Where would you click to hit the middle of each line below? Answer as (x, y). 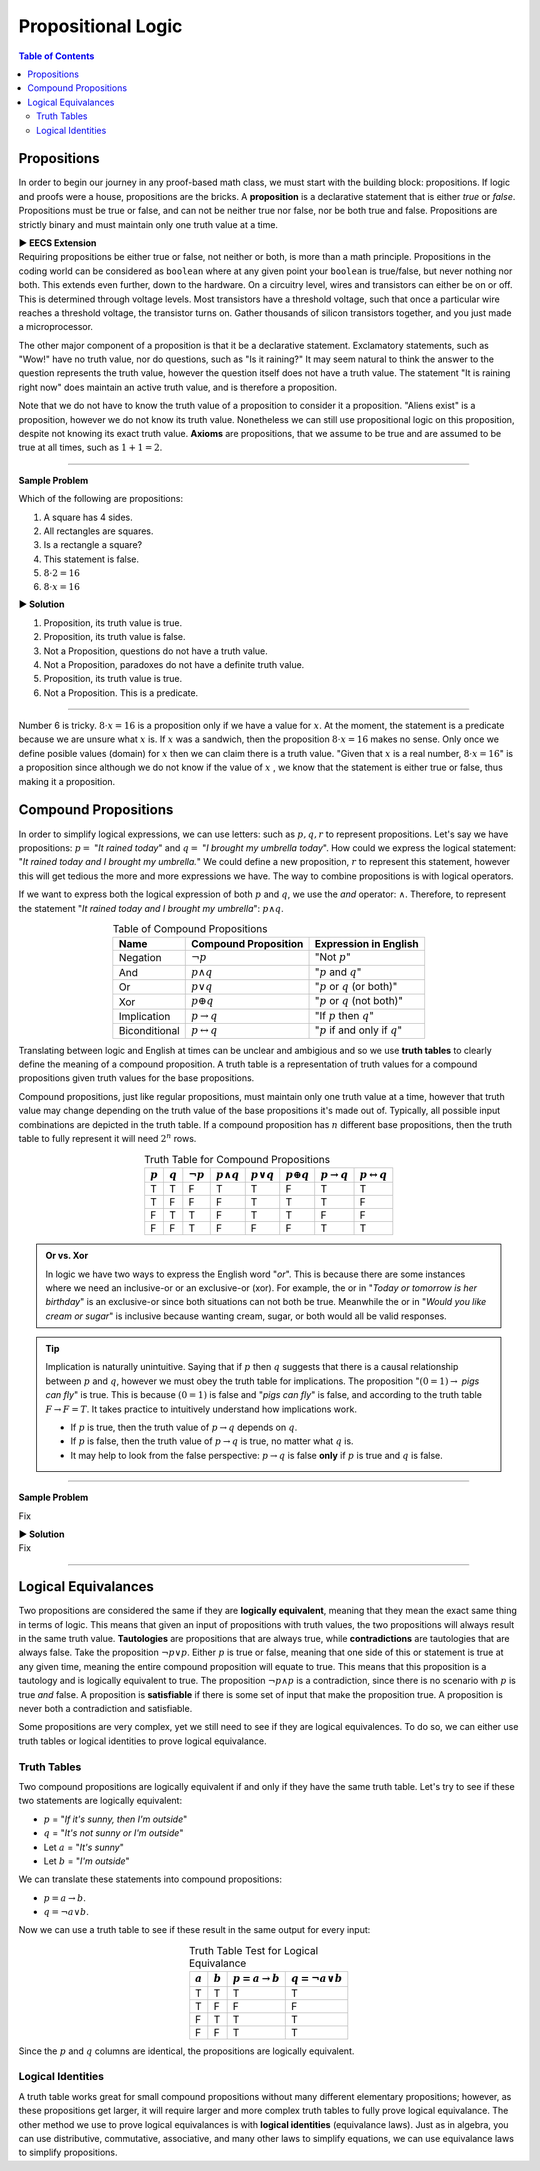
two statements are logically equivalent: (100, 1801)
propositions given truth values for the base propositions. (136, 1078)
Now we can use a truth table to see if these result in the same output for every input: (194, 1930)
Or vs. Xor (67, 1256)
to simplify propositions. (68, 2152)
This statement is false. (91, 559)
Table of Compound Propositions (190, 929)
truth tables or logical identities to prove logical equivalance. (142, 1741)
